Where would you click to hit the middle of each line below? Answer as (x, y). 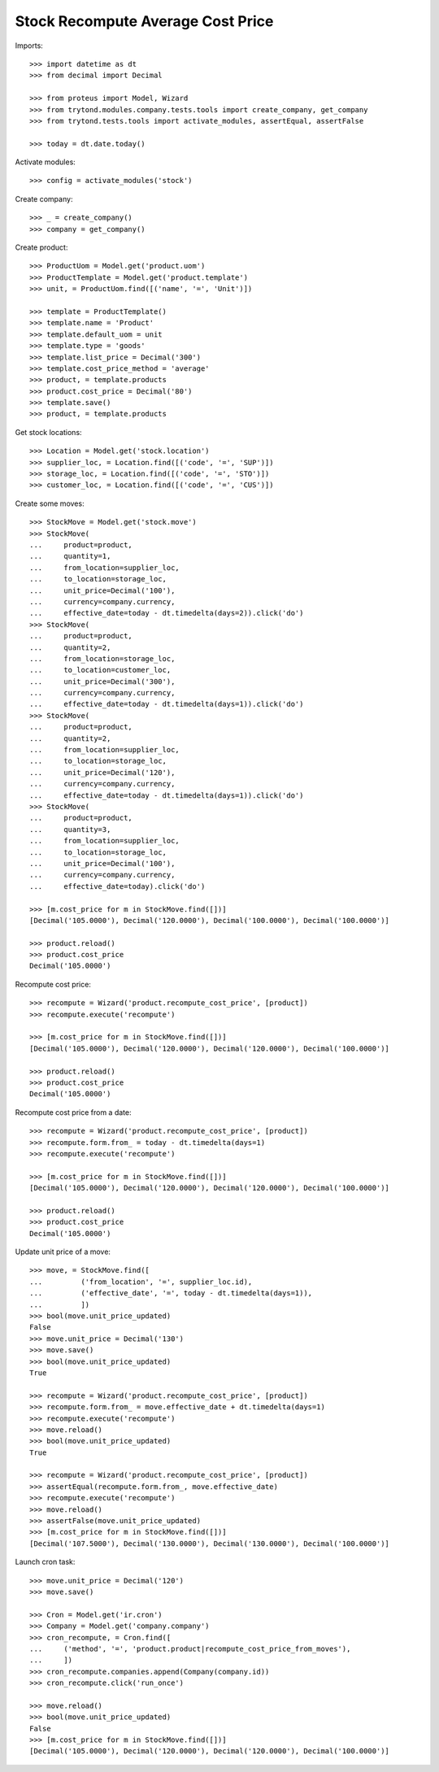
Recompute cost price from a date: (73, 1112)
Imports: (29, 46)
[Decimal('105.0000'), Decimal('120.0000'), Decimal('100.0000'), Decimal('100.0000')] (210, 920)
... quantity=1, (70, 556)
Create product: (41, 247)
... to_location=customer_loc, (100, 670)
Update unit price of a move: (63, 1252)
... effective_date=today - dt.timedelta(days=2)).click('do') (167, 613)
